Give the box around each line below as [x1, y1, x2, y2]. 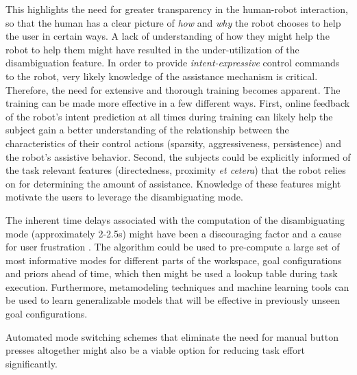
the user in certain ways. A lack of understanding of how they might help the [5, 29, 330, 43]
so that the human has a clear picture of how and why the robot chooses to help [5, 15, 341, 29]
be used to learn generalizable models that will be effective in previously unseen [5, 293, 341, 307]
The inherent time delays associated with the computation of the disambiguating [5, 212, 345, 227]
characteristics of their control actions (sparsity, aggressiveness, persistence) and [5, 135, 341, 150]
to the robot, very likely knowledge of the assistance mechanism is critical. [5, 68, 318, 83]
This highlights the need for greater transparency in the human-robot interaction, [5, 2, 348, 16]
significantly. [5, 356, 58, 370]
